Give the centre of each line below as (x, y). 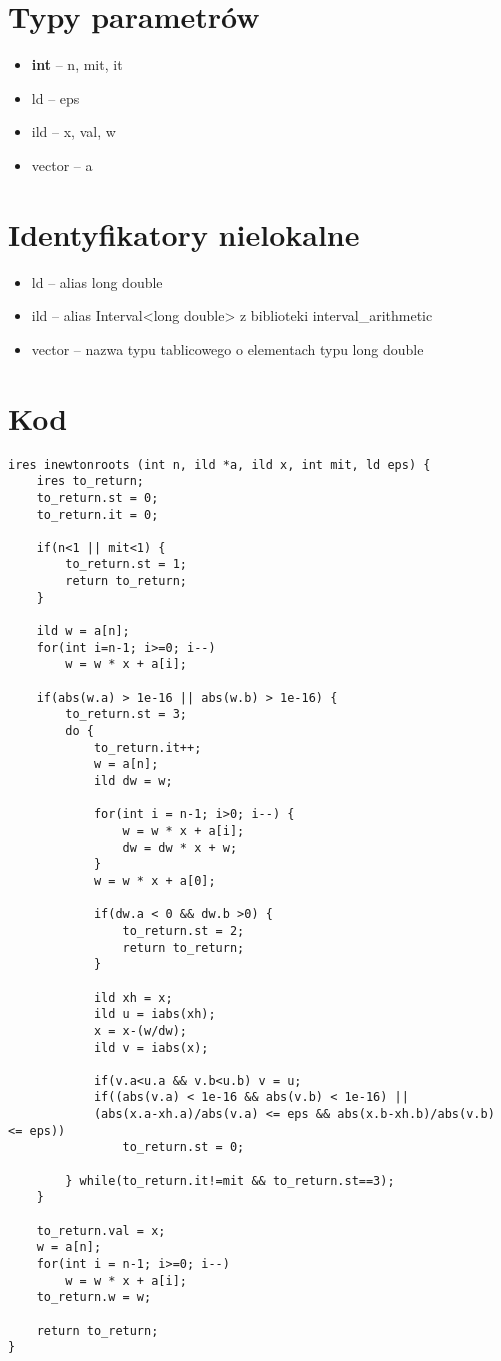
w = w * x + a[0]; (154, 880)
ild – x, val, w (73, 131)
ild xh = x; (133, 997)
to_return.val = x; (101, 1230)
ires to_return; (90, 481)
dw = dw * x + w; (180, 847)
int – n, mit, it (77, 64)
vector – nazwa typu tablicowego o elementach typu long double (227, 348)
